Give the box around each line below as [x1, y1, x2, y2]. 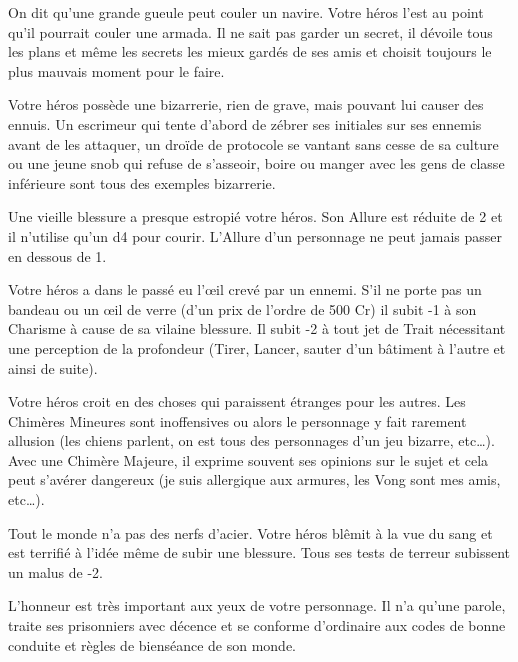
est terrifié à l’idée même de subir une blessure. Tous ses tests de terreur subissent [8, 542, 510, 563]
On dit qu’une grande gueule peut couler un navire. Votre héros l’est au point [8, 2, 484, 22]
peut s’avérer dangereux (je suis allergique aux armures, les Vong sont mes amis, [8, 469, 501, 490]
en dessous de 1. [8, 245, 107, 266]
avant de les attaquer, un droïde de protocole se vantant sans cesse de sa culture [8, 133, 499, 154]
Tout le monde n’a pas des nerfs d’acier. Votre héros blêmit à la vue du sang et [8, 522, 493, 543]
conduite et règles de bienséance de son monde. [8, 634, 297, 655]
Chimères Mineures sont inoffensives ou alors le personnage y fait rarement [8, 410, 467, 431]
